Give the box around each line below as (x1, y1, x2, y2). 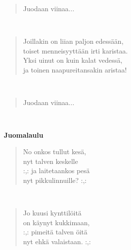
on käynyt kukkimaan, (23, 217, 90, 227)
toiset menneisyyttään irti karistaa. (23, 45, 128, 55)
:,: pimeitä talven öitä (23, 227, 88, 237)
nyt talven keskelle (23, 156, 78, 166)
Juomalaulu (4, 130, 44, 140)
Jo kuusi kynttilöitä (23, 207, 82, 217)
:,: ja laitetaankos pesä (23, 165, 90, 176)
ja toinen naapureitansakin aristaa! (23, 64, 127, 74)
